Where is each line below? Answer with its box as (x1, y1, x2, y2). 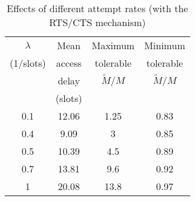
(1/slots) (10, 56, 46, 70)
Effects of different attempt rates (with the (7, 1, 188, 15)
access (56, 56, 82, 70)
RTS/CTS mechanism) (49, 15, 146, 29)
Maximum (91, 38, 135, 52)
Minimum (144, 38, 185, 52)
